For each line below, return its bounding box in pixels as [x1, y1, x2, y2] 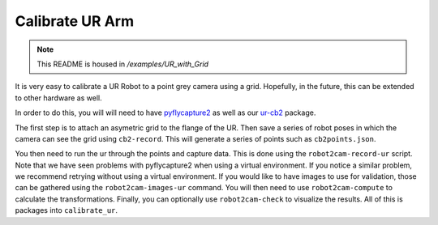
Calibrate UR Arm [15, 12, 134, 30]
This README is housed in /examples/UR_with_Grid [36, 59, 209, 69]
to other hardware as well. [15, 93, 102, 103]
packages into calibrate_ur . [15, 206, 118, 215]
